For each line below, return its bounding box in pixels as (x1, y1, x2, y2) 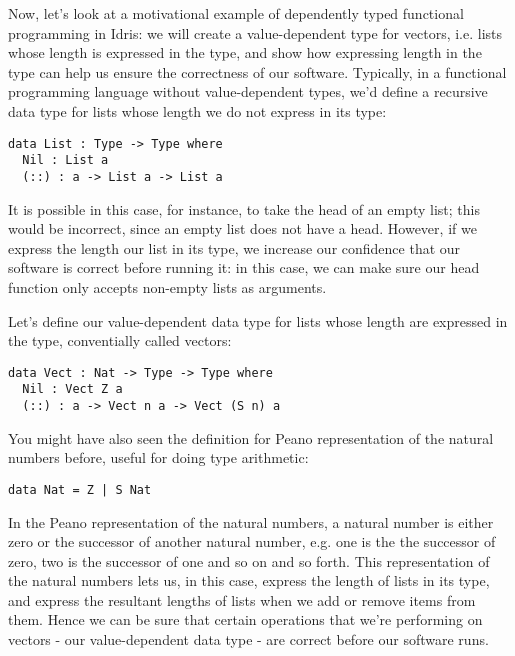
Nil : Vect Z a (22, 382, 123, 397)
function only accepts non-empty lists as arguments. (8, 276, 327, 297)
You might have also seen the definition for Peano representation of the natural (8, 427, 494, 448)
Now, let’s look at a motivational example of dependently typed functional (8, 3, 464, 23)
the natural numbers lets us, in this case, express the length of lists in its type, (8, 570, 490, 591)
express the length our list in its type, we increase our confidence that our (8, 237, 461, 258)
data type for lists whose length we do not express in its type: (8, 100, 387, 121)
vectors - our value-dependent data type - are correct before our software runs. (8, 629, 489, 650)
